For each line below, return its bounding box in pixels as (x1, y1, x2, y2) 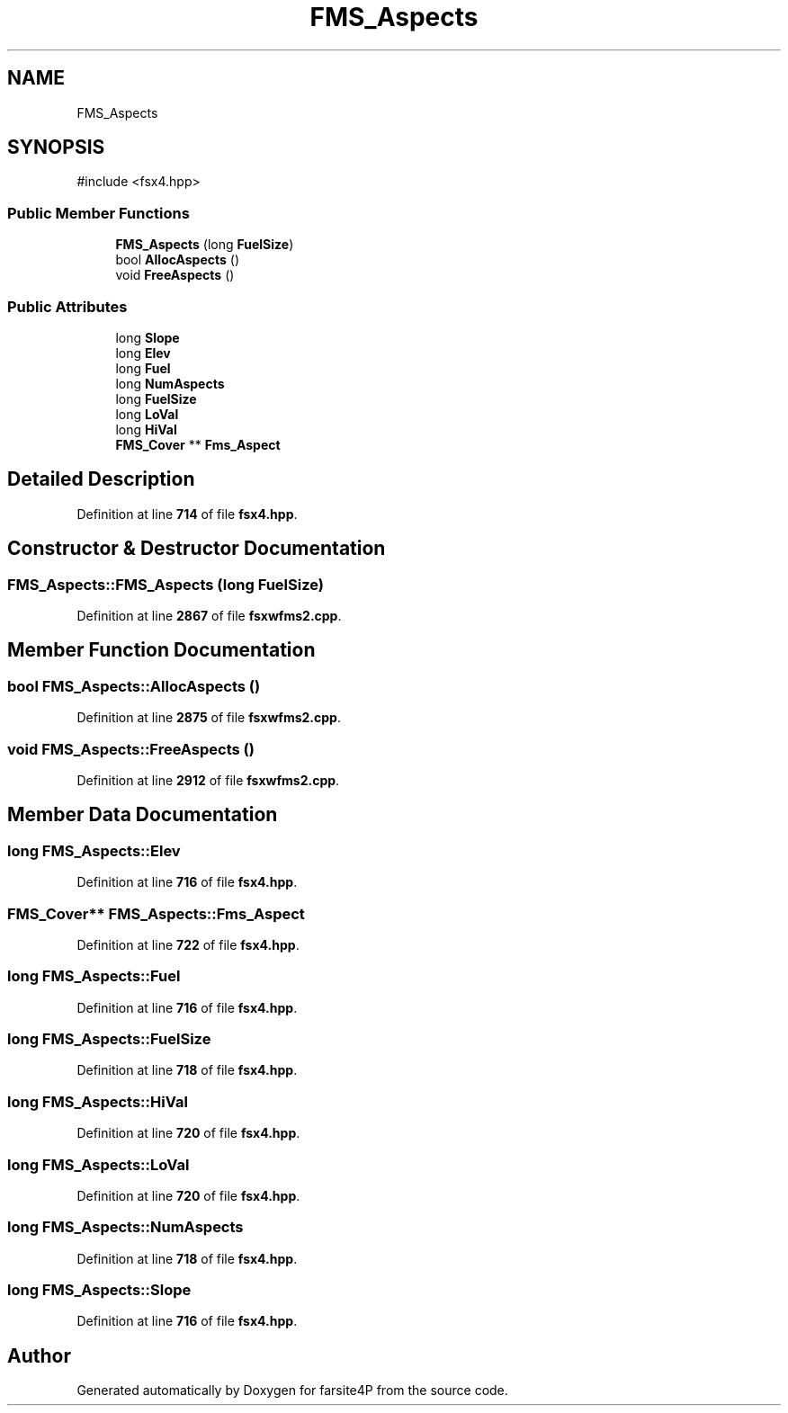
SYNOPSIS (7, 136, 105, 159)
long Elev (115, 344, 171, 361)
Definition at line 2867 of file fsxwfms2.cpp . (76, 608, 342, 623)
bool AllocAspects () (115, 252, 240, 268)
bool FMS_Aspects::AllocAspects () (7, 676, 261, 695)
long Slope (115, 329, 180, 345)
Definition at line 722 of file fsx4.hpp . (76, 936, 300, 952)
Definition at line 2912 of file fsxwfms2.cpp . (76, 772, 340, 788)
